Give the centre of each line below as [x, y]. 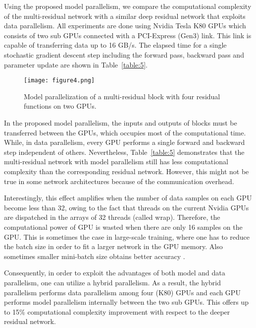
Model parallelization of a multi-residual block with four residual [122, 96]
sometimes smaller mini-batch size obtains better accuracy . [95, 256]
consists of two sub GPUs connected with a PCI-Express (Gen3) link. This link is [128, 35]
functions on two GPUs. [60, 106]
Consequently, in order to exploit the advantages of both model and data [115, 273]
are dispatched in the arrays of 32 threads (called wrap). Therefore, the [112, 217]
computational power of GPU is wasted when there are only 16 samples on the [123, 227]
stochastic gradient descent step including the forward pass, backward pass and [124, 54]
